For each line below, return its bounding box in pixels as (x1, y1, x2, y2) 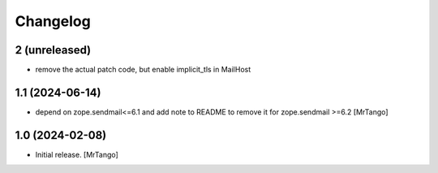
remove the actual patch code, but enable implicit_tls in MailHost (35, 65, 251, 75)
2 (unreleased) (15, 43, 92, 57)
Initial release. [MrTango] (35, 149, 119, 159)
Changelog (15, 12, 91, 30)
